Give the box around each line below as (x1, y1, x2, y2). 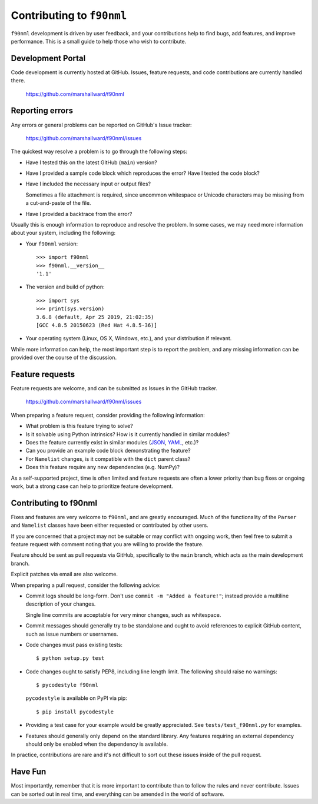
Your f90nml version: (25, 240, 78, 247)
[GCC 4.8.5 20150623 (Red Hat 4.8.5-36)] (36, 321, 157, 328)
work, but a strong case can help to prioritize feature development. (11, 483, 173, 490)
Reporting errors (11, 106, 74, 116)
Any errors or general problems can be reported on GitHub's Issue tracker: (11, 121, 192, 128)
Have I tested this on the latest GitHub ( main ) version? (25, 159, 157, 166)
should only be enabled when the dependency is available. (25, 740, 168, 747)
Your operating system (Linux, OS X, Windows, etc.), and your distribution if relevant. (25, 335, 232, 342)
